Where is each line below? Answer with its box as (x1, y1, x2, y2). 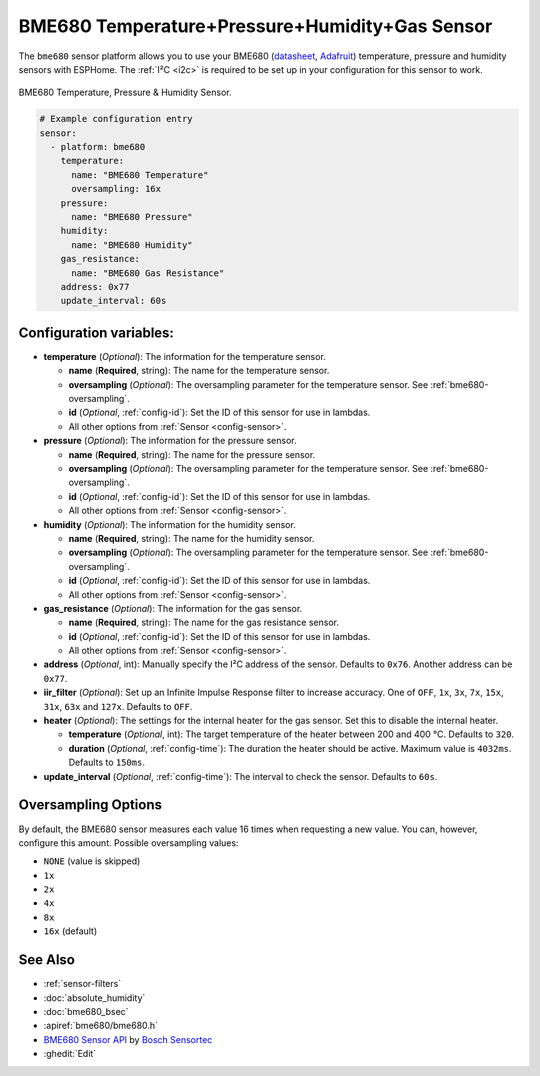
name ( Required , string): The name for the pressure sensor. (68, 448, 316, 460)
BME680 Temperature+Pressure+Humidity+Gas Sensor (18, 15, 493, 37)
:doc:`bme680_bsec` (43, 1005, 129, 1017)
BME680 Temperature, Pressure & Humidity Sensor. (18, 86, 232, 99)
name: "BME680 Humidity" (71, 239, 194, 250)
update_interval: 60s (60, 295, 167, 307)
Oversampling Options (18, 796, 163, 814)
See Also (18, 951, 75, 969)
